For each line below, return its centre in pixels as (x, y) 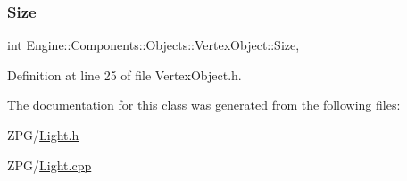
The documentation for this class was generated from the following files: (204, 105)
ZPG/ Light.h (43, 135)
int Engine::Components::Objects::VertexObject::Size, (154, 45)
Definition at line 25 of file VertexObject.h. (125, 74)
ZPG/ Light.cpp (50, 165)
